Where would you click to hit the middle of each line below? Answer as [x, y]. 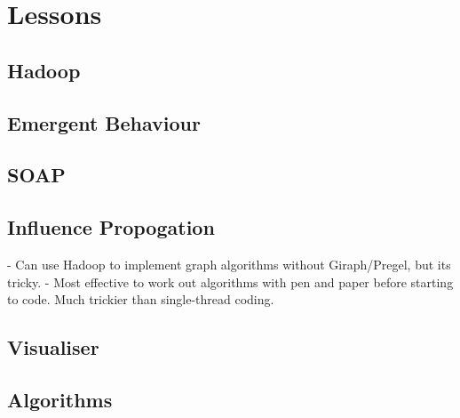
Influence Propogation [111, 227]
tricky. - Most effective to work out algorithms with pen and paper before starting [230, 281]
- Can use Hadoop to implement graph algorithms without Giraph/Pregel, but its [229, 264]
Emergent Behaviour [104, 122]
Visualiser [53, 347]
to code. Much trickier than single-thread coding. [141, 299]
